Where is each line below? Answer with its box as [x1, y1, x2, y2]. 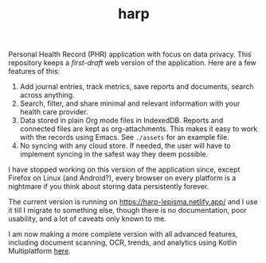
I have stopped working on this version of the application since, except [8, 164, 241, 175]
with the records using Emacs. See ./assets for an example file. [19, 133, 229, 142]
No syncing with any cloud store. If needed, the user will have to [19, 141, 231, 151]
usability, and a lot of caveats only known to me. [8, 214, 166, 223]
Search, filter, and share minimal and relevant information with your [19, 99, 241, 108]
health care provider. [19, 107, 88, 117]
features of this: [8, 67, 61, 76]
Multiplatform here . [8, 246, 72, 256]
